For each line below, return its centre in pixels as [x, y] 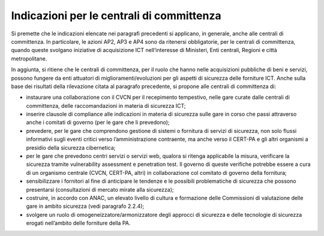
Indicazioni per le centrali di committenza [116, 16]
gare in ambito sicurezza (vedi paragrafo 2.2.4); [85, 206]
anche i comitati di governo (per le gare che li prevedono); [98, 122]
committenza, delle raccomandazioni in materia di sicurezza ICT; [106, 105]
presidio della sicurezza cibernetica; [71, 147]
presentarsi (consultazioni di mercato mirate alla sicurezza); [100, 189]
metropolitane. [29, 58]
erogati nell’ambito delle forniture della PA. [78, 223]
